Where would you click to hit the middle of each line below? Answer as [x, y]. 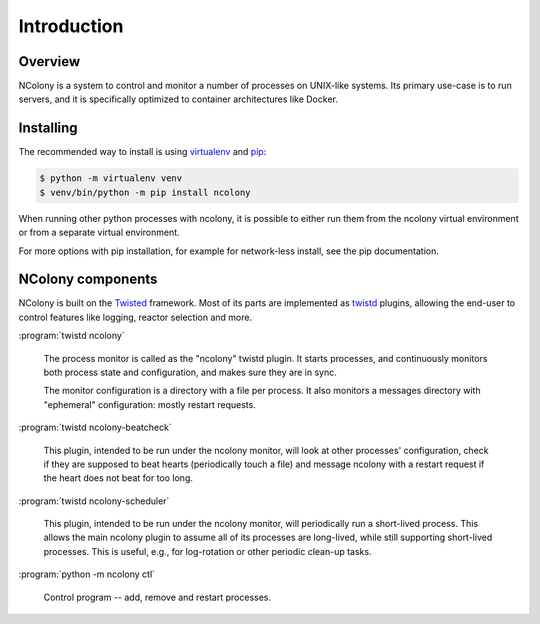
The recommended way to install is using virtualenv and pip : [142, 152]
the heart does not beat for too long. [118, 478]
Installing [48, 128]
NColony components [88, 279]
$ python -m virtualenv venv [111, 178]
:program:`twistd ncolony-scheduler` [94, 501]
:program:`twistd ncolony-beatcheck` [95, 427]
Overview [49, 61]
